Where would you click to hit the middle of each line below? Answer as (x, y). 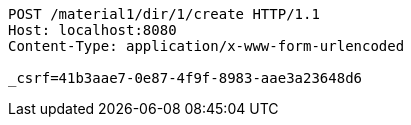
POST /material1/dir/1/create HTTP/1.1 (164, 14)
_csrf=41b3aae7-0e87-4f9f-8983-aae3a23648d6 (185, 78)
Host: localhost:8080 (92, 30)
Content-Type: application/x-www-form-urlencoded (206, 46)
